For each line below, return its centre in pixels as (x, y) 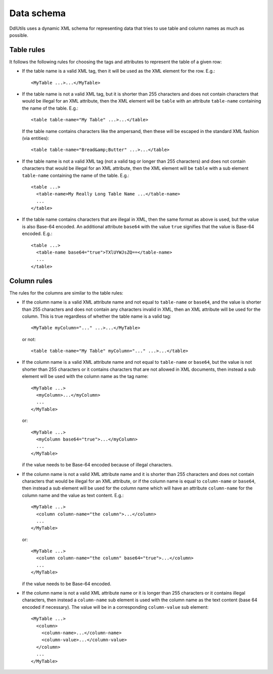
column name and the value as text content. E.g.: (73, 495)
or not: (29, 339)
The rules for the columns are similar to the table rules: (66, 293)
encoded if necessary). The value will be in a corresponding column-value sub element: (115, 607)
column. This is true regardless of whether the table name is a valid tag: (97, 316)
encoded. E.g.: (37, 234)
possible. (19, 35)
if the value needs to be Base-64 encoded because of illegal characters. (97, 465)
